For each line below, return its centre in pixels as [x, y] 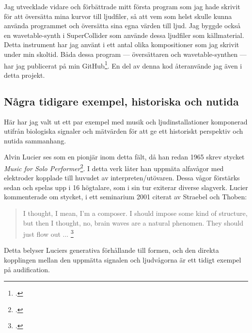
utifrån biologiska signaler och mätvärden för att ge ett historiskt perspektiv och [124, 131]
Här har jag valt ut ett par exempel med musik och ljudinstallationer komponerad [126, 121]
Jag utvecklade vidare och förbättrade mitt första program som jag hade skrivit [122, 6]
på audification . [27, 269]
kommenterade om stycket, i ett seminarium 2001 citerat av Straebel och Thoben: [126, 197]
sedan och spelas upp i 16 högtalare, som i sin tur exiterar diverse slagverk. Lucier [126, 187]
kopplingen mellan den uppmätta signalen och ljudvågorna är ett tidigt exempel [123, 260]
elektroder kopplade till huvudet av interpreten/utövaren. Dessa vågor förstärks [122, 178]
